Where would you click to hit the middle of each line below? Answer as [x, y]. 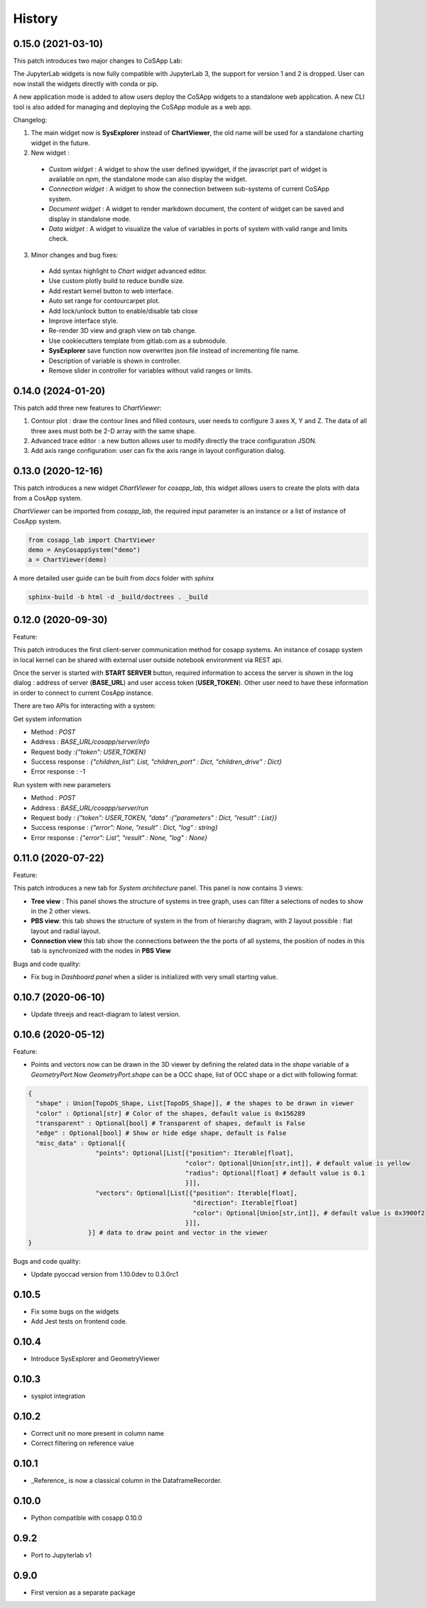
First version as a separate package [83, 1592]
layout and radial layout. [66, 931]
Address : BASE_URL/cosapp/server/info [91, 742]
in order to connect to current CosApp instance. [83, 693]
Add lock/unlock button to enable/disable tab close [123, 311]
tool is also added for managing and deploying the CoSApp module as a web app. [132, 107]
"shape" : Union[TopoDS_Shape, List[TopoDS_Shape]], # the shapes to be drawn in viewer [195, 1103]
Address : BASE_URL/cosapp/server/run [89, 808]
